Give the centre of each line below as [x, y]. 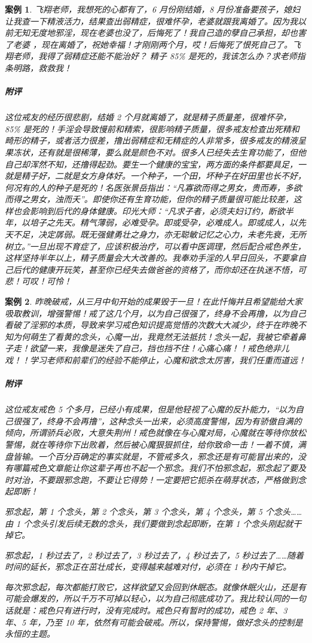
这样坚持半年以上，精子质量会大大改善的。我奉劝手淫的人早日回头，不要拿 [151, 258]
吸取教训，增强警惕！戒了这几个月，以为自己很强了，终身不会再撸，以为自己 [155, 313]
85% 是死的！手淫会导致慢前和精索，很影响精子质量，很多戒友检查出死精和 [152, 128]
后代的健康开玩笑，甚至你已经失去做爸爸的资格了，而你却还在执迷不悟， [155, 269]
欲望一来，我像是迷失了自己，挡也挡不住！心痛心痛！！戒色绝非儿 [159, 348]
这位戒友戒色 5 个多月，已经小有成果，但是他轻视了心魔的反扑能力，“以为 [150, 409]
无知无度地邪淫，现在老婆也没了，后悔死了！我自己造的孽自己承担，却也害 [159, 33]
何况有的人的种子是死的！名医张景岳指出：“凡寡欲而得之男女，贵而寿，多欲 [153, 187]
